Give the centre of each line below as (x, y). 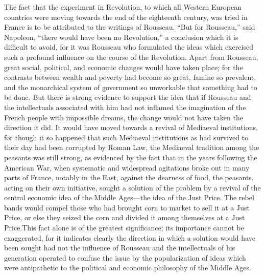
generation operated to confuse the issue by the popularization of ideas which (125, 257)
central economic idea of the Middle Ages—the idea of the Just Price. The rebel (129, 197)
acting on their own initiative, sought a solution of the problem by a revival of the (132, 187)
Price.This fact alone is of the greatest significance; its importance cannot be (124, 228)
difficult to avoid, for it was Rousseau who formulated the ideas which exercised (129, 47)
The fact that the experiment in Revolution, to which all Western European (123, 7)
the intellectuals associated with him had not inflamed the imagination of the (125, 107)
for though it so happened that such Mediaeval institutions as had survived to (126, 137)
